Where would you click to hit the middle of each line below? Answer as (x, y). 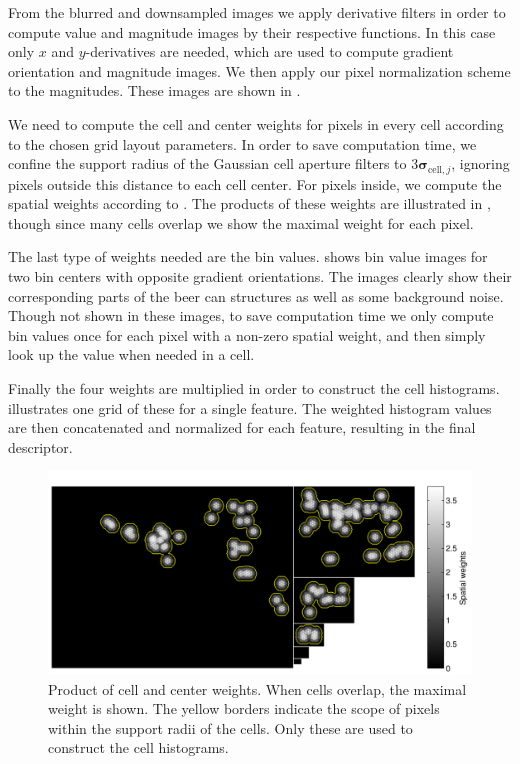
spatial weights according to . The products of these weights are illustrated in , (249, 203)
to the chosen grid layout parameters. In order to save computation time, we (242, 143)
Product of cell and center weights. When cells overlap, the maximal (257, 688)
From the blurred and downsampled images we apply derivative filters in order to (257, 12)
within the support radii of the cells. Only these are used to (230, 727)
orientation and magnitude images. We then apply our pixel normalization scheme (259, 70)
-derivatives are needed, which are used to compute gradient (269, 51)
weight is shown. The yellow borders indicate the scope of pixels (244, 708)
